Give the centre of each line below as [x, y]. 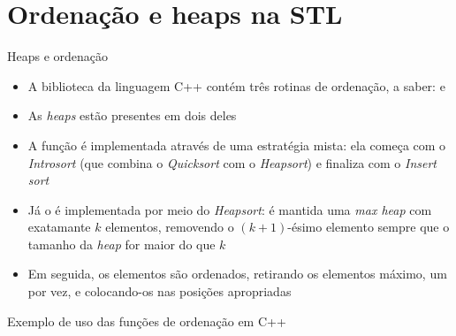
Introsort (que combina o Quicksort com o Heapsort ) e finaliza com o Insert [232, 162]
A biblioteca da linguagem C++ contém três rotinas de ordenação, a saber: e [236, 85]
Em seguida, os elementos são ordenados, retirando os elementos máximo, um [237, 274]
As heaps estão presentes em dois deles [132, 115]
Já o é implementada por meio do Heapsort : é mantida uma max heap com [230, 209]
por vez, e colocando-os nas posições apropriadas [160, 291]
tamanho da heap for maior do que [122, 244]
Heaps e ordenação [58, 56]
